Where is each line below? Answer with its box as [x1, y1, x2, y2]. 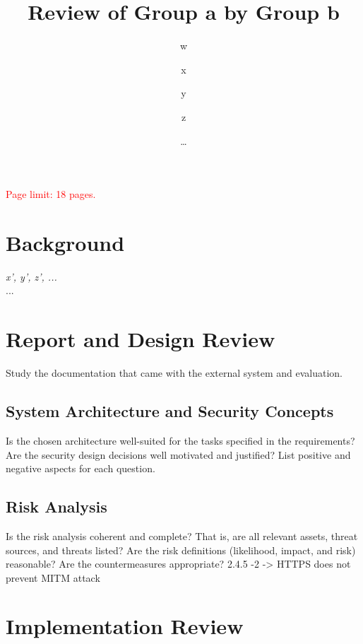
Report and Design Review [6, 324, 275, 353]
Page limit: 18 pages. [6, 187, 96, 201]
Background [6, 228, 125, 257]
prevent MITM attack [6, 570, 100, 585]
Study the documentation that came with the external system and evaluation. [6, 365, 343, 380]
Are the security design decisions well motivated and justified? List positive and [6, 447, 351, 462]
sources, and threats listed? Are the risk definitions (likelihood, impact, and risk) [6, 542, 356, 557]
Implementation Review [6, 611, 244, 640]
